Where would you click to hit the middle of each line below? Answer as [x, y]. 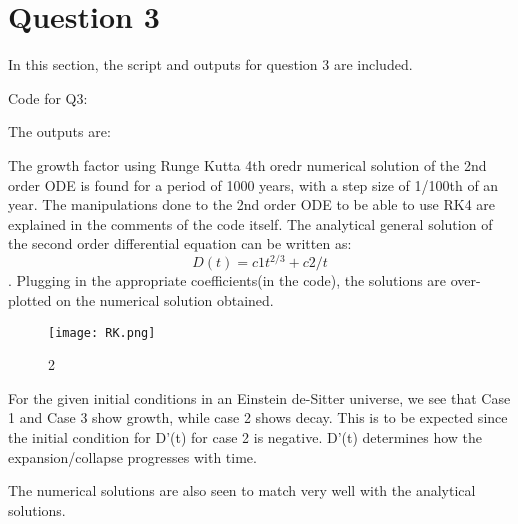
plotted [30, 299]
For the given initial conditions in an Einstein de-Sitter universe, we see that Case [259, 397]
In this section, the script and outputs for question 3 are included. [210, 64]
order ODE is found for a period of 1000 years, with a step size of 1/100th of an [253, 184]
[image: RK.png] [102, 332]
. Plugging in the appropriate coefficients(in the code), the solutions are [227, 280]
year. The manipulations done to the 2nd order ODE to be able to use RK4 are [252, 204]
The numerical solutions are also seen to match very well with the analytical [242, 490]
